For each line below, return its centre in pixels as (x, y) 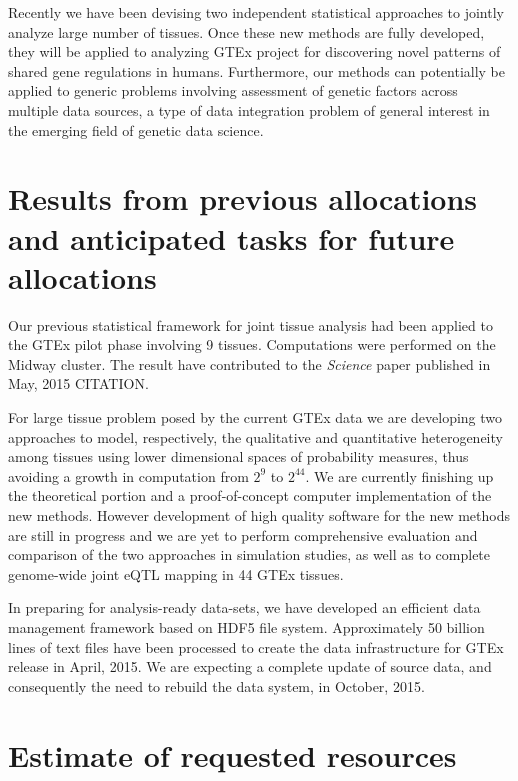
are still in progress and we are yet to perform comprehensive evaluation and (243, 534)
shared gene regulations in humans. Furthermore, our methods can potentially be (256, 70)
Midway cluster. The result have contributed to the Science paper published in (249, 363)
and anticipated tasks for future (231, 237)
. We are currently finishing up (399, 475)
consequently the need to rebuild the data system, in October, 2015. (216, 685)
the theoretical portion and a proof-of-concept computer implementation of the (250, 495)
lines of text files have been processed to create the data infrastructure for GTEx (256, 646)
